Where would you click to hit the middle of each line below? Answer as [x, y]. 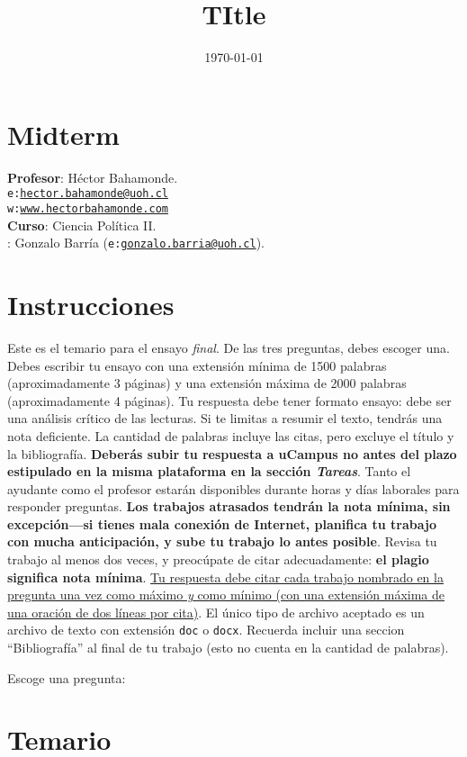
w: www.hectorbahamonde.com [88, 208]
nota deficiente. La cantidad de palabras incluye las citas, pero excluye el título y [231, 435]
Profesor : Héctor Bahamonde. [93, 177]
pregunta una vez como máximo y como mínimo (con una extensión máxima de [226, 595]
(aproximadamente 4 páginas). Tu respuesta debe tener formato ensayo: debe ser [229, 400]
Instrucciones [91, 304]
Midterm [63, 134]
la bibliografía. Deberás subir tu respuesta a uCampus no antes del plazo [232, 453]
